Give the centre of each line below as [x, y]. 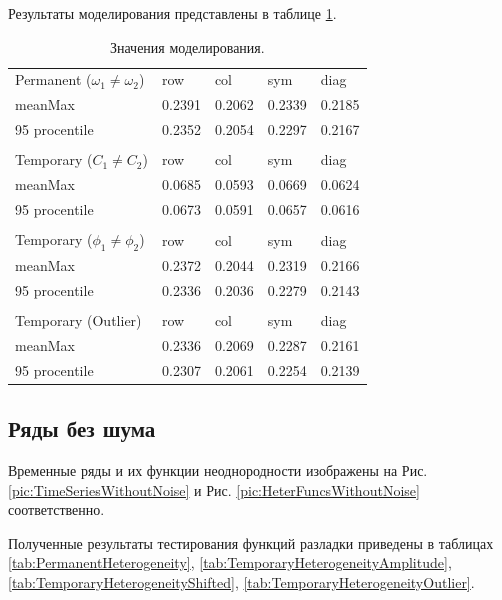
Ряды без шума [82, 428]
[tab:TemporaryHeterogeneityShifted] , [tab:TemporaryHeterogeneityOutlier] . [241, 581]
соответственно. [56, 509]
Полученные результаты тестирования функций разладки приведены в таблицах [251, 542]
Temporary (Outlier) [78, 319]
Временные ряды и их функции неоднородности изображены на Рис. [218, 469]
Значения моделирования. [187, 46]
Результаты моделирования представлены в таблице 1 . [172, 13]
